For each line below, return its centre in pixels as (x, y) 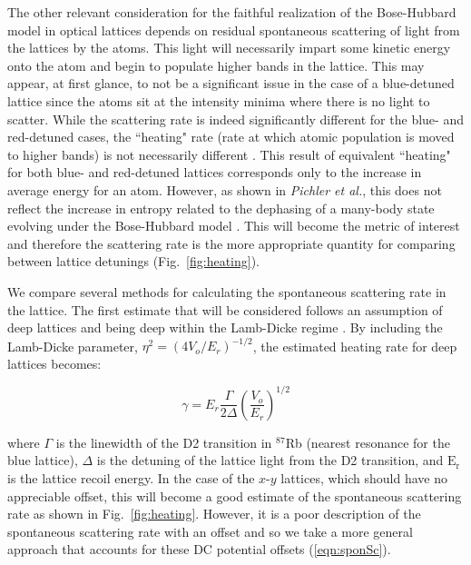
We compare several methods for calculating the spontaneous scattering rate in (227, 291)
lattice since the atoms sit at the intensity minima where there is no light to (219, 100)
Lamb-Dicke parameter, (73, 346)
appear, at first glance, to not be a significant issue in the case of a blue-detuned (231, 83)
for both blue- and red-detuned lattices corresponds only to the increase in (215, 172)
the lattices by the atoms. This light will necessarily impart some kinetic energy (229, 48)
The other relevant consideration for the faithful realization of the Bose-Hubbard (232, 12)
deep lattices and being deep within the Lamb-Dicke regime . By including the (225, 327)
